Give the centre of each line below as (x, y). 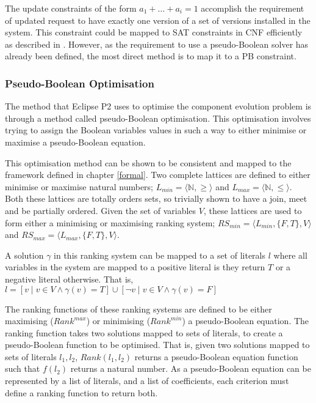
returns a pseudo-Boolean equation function (216, 356)
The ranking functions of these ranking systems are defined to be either (138, 309)
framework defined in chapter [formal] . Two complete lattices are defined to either (158, 175)
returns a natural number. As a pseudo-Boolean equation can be (191, 368)
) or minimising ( (118, 321)
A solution (24, 255)
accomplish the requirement (253, 8)
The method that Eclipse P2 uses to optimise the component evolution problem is (158, 106)
